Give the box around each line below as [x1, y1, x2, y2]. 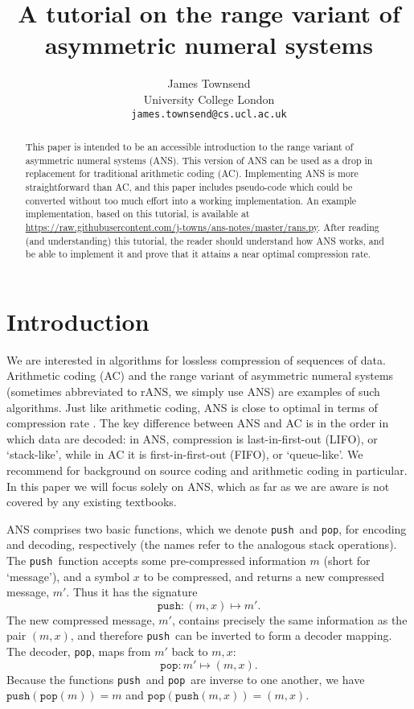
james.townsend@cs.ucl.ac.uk [131, 108, 287, 120]
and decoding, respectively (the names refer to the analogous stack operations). [6, 536, 397, 553]
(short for [323, 551, 371, 568]
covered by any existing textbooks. [6, 493, 177, 510]
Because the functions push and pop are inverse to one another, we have [6, 670, 365, 687]
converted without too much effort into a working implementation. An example [25, 193, 357, 207]
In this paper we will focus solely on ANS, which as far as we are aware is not [6, 477, 390, 494]
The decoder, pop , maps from [6, 643, 151, 660]
